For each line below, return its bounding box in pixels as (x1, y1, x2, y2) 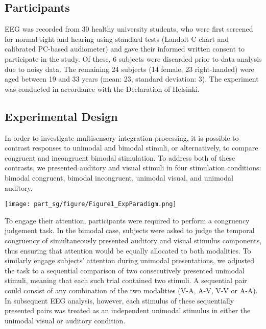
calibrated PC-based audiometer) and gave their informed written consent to (5, 43, 245, 54)
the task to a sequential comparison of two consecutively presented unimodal (5, 265, 245, 275)
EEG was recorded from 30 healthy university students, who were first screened (5, 23, 253, 34)
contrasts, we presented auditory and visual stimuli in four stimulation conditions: (5, 162, 261, 173)
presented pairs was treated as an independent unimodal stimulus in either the (5, 305, 251, 316)
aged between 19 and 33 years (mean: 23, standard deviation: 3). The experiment (5, 73, 259, 84)
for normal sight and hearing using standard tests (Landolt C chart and (5, 33, 229, 44)
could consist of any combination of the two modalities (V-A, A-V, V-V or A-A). (5, 285, 258, 295)
